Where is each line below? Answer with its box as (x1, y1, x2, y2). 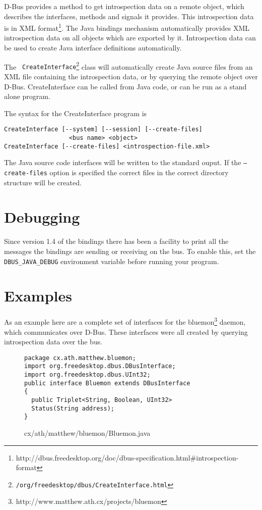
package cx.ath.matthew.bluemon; (24, 354, 136, 362)
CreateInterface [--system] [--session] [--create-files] (4, 126, 203, 133)
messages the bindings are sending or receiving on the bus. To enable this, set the (4, 245, 256, 256)
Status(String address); (31, 404, 114, 412)
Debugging (4, 207, 80, 227)
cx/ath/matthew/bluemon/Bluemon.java (24, 427, 151, 438)
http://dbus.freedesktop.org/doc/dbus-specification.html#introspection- (16, 452, 239, 463)
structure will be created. (4, 177, 82, 187)
